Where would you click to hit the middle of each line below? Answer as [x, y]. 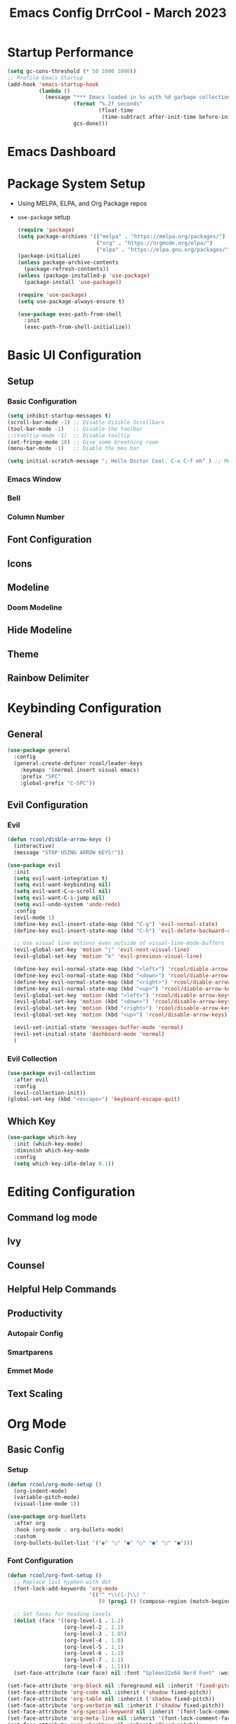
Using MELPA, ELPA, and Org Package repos [82, 203]
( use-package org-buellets [47, 1517]
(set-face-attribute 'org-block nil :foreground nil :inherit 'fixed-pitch [120, 1685]
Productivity [35, 1313]
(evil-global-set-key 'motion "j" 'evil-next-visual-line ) [102, 950]
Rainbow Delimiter [48, 678]
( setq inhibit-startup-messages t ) [59, 416]
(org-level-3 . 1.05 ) [96, 1634]
